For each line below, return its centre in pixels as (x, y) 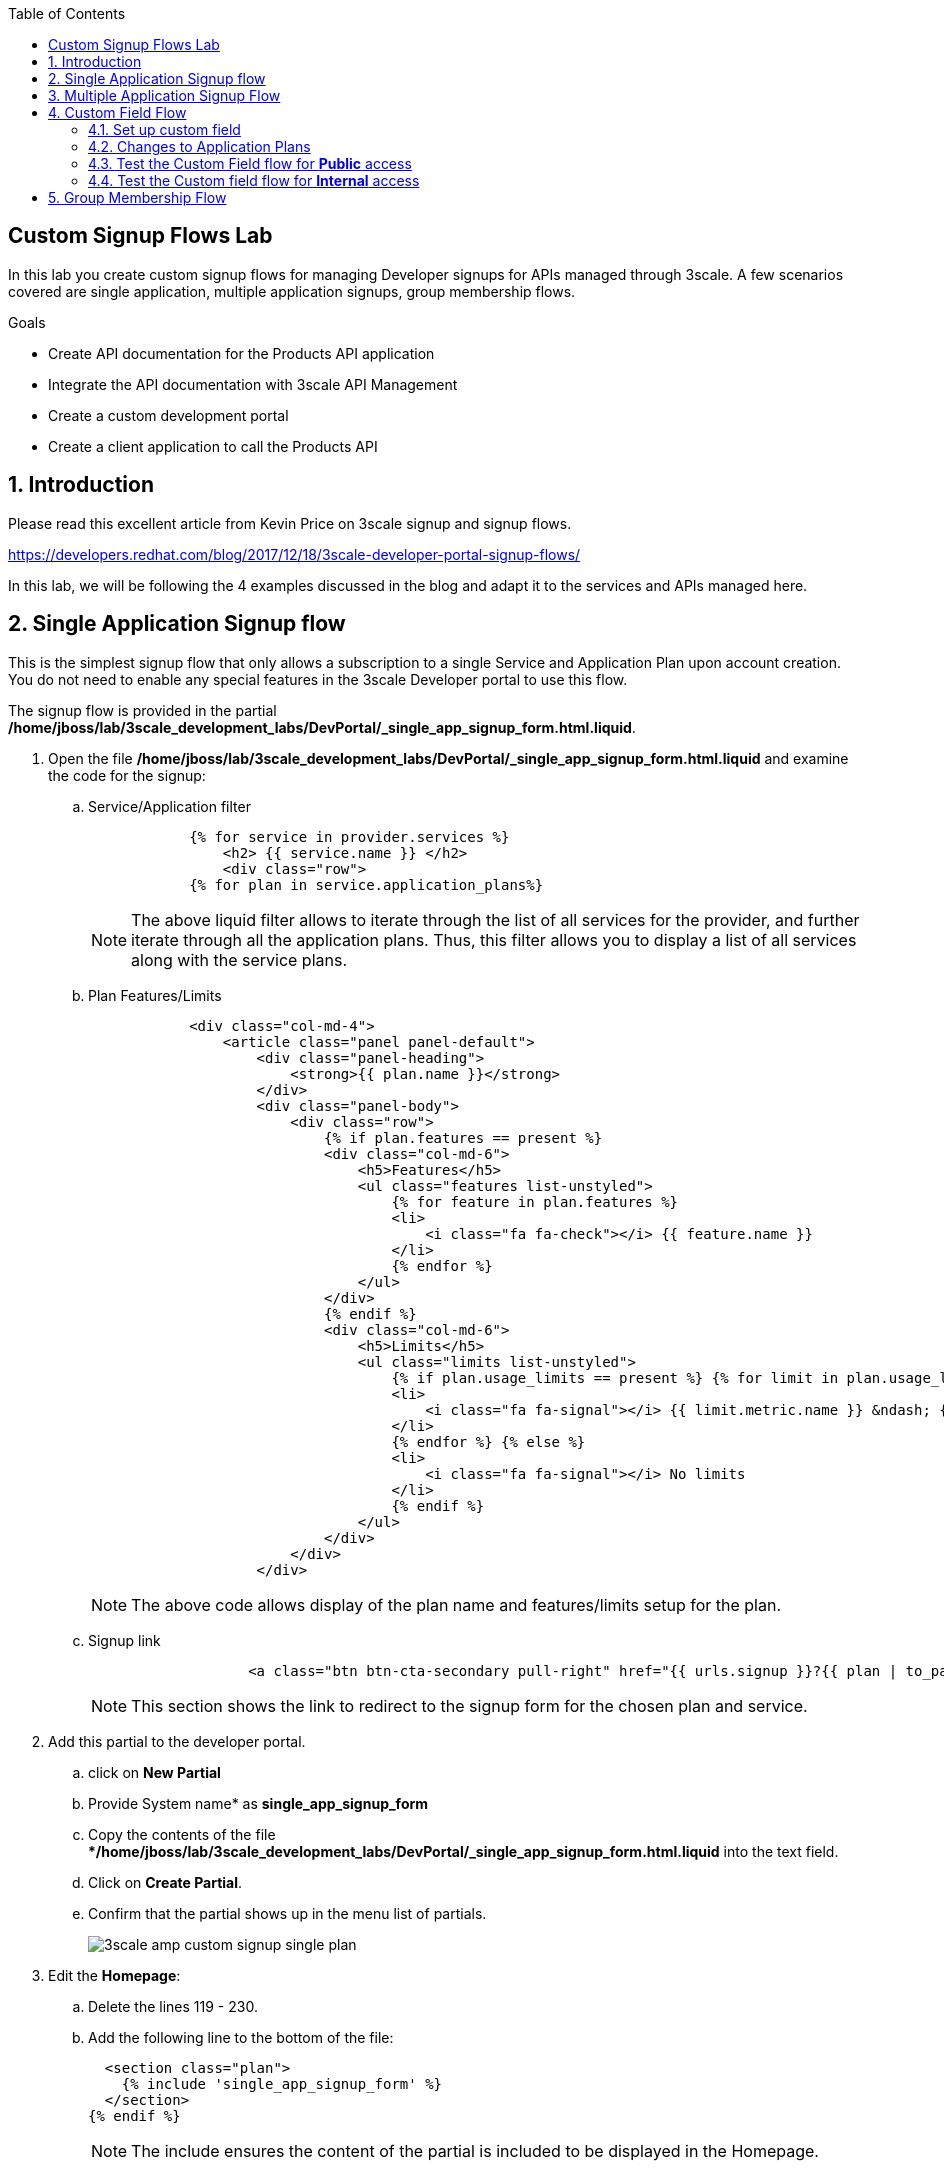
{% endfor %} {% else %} (488, 1441)
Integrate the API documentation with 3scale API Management (253, 384)
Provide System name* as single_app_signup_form (258, 1803)
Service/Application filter (169, 806)
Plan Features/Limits (155, 995)
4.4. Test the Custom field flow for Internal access (254, 180)
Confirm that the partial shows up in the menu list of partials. (287, 1913)
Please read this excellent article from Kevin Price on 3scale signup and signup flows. (290, 523)
